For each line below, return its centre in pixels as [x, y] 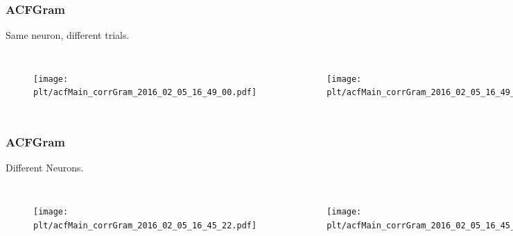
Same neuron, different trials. [68, 35]
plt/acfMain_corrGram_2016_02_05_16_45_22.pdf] [145, 225]
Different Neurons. [45, 168]
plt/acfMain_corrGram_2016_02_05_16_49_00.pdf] [145, 93]
